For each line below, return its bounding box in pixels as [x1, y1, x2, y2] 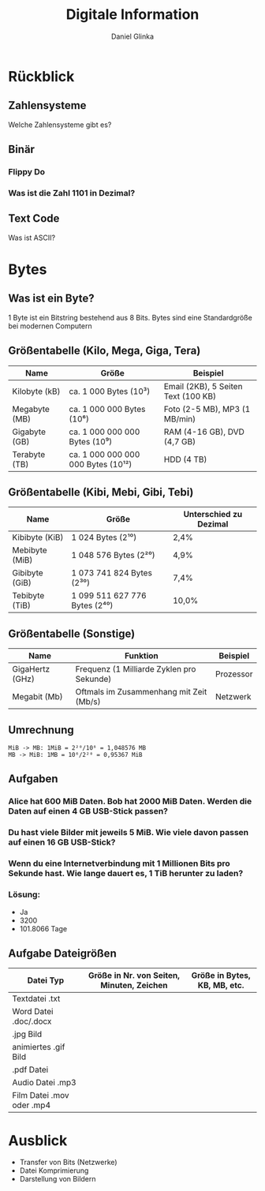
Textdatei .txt [12, 993, 61, 1004]
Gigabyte [12, 426, 46, 437]
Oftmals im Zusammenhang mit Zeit [75, 687, 207, 698]
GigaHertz [12, 664, 50, 675]
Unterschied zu [183, 509, 243, 520]
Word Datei [12, 1006, 54, 1017]
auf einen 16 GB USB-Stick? [8, 837, 116, 848]
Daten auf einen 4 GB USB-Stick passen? [8, 806, 168, 817]
